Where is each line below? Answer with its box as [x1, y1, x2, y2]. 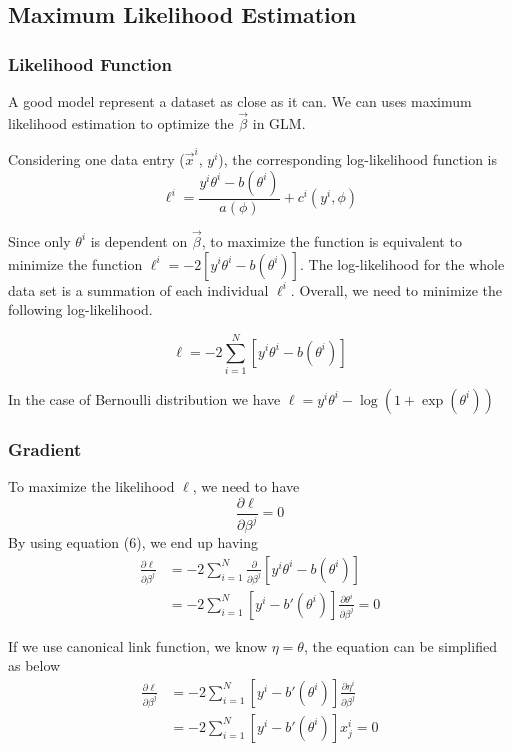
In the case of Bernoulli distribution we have [8, 388, 281, 409]
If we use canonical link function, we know [8, 635, 268, 656]
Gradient [8, 436, 82, 461]
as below [8, 655, 61, 676]
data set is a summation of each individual [8, 279, 269, 300]
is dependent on [90, 230, 188, 251]
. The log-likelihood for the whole [299, 253, 505, 274]
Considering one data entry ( [8, 149, 185, 170]
